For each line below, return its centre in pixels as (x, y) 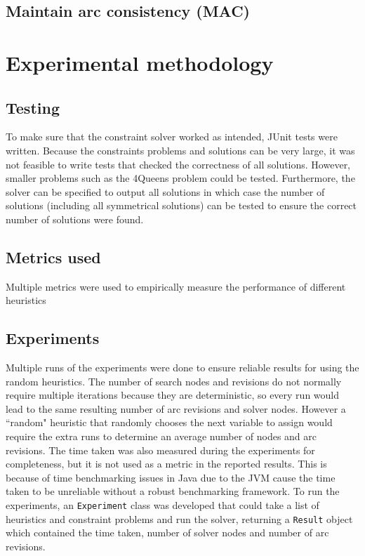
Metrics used (53, 257)
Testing (33, 107)
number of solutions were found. (75, 219)
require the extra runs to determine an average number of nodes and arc (161, 436)
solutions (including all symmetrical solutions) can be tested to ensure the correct (181, 205)
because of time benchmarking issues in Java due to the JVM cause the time (171, 477)
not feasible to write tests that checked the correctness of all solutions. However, (178, 164)
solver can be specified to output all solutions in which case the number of (165, 191)
